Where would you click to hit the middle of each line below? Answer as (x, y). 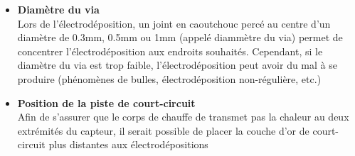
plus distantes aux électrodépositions (128, 144)
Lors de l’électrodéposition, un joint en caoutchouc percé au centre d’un (174, 23)
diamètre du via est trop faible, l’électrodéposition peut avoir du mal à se (177, 65)
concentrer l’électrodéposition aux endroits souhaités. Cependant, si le (170, 51)
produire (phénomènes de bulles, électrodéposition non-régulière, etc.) (169, 78)
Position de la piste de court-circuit (106, 102)
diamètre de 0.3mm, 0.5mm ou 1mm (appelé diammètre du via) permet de (180, 37)
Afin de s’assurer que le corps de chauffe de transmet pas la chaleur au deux (183, 117)
